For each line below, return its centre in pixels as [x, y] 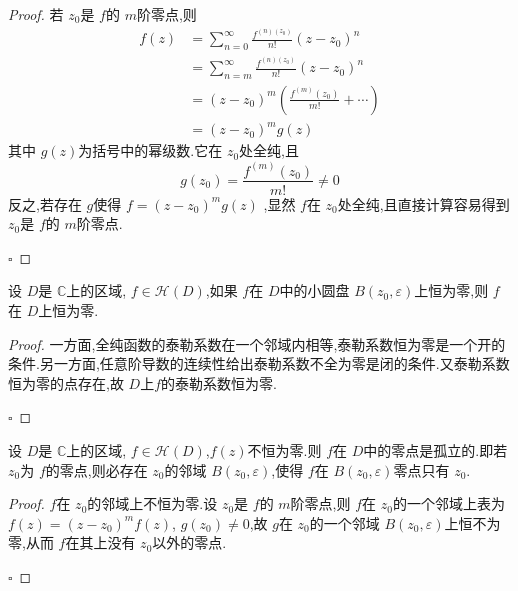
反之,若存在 [45, 203]
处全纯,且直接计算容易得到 [423, 203]
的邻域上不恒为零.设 [152, 503]
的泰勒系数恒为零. [219, 382]
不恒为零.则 [284, 449]
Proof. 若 [36, 14]
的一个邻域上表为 [448, 503]
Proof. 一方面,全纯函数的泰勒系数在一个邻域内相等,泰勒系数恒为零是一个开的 [257, 343]
